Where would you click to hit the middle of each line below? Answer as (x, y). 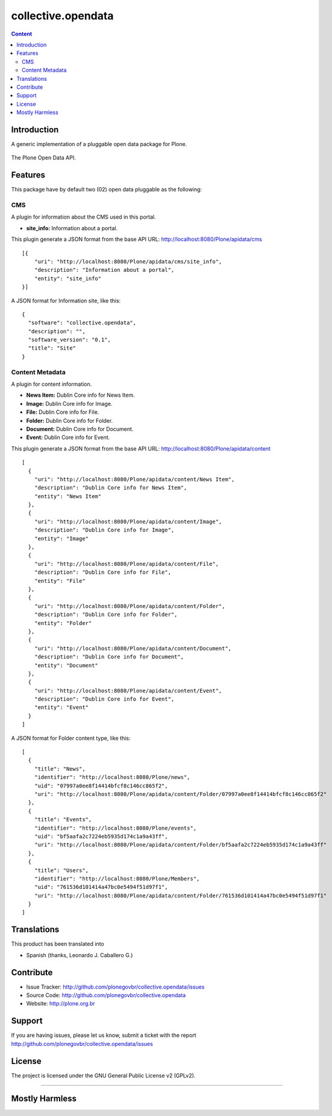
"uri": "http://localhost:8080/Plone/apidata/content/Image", (128, 521)
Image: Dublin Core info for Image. (69, 403)
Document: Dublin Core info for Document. (80, 429)
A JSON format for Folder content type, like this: (71, 738)
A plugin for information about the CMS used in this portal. (83, 217)
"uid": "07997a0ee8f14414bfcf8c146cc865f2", (101, 786)
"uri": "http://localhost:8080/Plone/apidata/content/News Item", (134, 479)
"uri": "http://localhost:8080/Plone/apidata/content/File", (127, 564)
